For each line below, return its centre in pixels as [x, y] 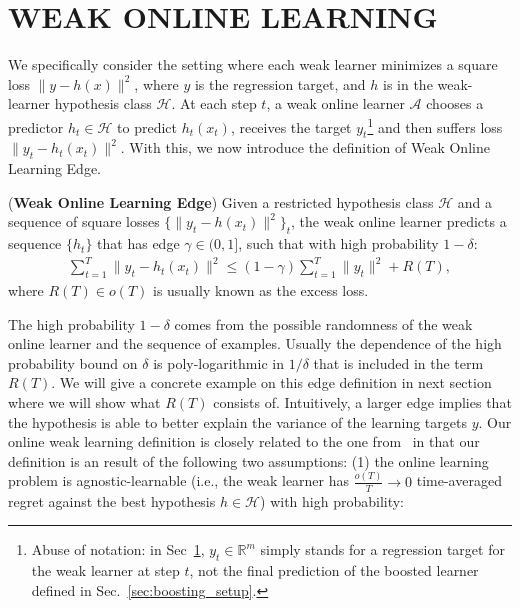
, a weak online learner [335, 103]
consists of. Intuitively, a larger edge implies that [362, 402]
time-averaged [459, 480]
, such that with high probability [338, 243]
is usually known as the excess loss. [260, 290]
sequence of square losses [84, 221]
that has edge [138, 243]
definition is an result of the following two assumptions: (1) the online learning [248, 460]
